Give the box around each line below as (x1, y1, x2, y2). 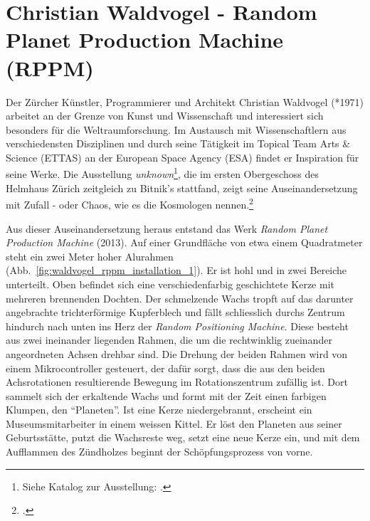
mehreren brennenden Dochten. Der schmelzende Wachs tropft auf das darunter (6, 290, 354, 305)
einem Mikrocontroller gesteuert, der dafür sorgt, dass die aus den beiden (6, 360, 325, 375)
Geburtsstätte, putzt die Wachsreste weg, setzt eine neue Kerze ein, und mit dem (6, 430, 360, 445)
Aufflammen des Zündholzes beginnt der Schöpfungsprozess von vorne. (6, 444, 313, 459)
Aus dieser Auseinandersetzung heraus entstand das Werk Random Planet (6, 221, 328, 236)
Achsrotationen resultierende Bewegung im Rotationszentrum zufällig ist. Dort (6, 374, 348, 389)
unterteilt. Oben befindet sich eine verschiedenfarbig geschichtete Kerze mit (6, 276, 334, 291)
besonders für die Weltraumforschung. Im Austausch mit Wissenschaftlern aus (6, 122, 347, 137)
